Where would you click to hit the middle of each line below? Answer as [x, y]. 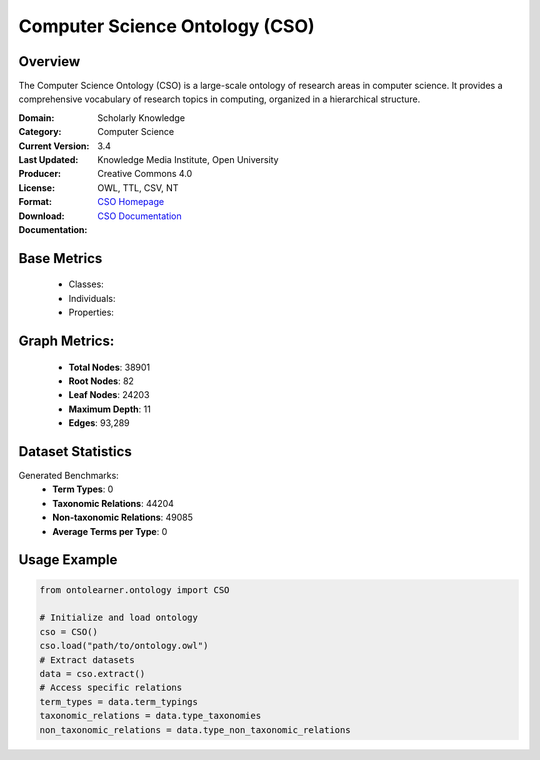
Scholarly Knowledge [141, 117]
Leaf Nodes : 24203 [109, 395]
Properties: [91, 312]
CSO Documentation [139, 216]
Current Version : [54, 146]
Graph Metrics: [66, 340]
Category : [40, 132]
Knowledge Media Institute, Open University [188, 160]
